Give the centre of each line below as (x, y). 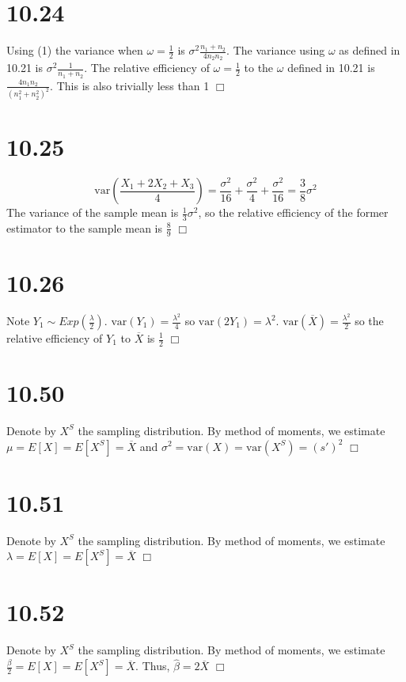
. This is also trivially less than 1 (130, 85)
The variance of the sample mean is (93, 212)
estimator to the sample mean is (85, 227)
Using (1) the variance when (75, 50)
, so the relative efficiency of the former (293, 212)
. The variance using (276, 50)
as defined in (370, 50)
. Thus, (153, 666)
